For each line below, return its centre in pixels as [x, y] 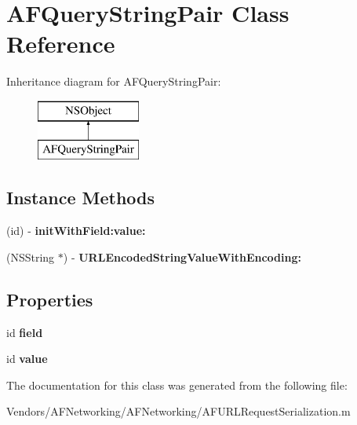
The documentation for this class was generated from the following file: [177, 385]
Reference [61, 44]
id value [27, 359]
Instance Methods [80, 198]
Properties [50, 299]
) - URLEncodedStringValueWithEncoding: [182, 256]
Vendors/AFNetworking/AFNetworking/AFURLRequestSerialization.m [178, 411]
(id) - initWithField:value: [76, 231]
